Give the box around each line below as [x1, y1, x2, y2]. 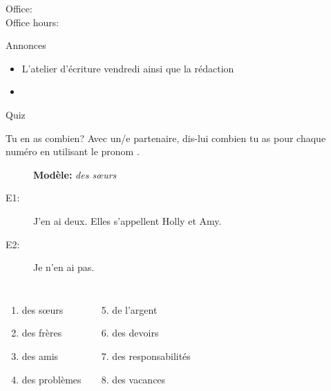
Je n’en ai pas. [33, 260, 95, 274]
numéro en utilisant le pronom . [6, 144, 140, 159]
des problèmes [21, 372, 82, 386]
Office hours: [6, 14, 59, 29]
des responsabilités [112, 348, 191, 363]
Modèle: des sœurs [33, 167, 117, 181]
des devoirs [112, 325, 159, 340]
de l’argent [112, 302, 158, 317]
